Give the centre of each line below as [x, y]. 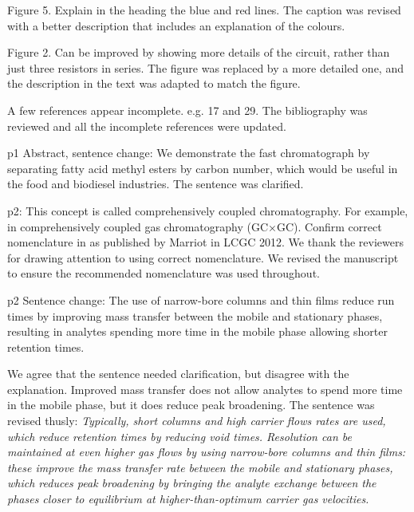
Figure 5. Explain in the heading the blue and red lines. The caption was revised [204, 10]
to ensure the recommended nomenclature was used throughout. [164, 273]
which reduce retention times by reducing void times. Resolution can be [179, 436]
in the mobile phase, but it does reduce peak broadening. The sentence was [191, 405]
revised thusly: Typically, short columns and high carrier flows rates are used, [197, 421]
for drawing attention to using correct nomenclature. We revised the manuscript [203, 257]
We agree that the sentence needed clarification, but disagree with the [178, 374]
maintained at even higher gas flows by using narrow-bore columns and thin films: [207, 452]
